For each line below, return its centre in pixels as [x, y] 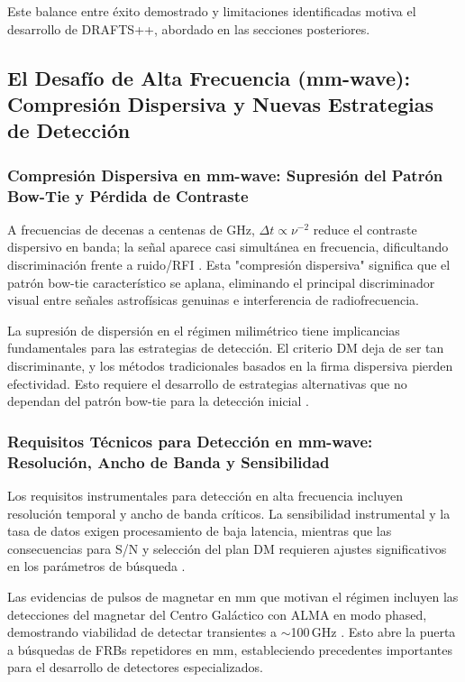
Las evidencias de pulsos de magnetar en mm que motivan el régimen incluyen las [233, 596]
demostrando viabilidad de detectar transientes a [142, 632]
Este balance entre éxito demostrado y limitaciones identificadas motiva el [212, 11]
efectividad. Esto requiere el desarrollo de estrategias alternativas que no [207, 383]
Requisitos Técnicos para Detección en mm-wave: [190, 441]
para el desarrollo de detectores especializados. [135, 667]
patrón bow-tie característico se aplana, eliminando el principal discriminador [221, 282]
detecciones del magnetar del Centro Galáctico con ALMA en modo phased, [217, 614]
